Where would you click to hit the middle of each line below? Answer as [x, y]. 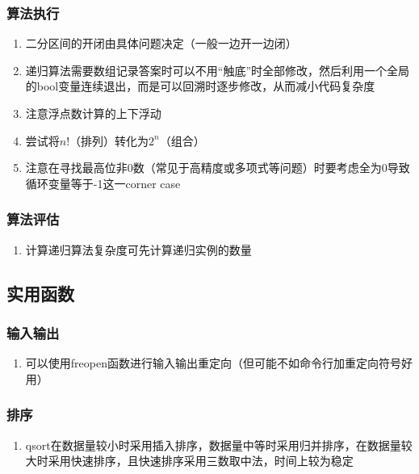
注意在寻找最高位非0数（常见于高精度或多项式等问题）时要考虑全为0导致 [218, 168]
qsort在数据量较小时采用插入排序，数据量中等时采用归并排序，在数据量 [213, 445]
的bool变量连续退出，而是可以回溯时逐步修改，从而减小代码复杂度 [200, 86]
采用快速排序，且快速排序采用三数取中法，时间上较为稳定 [201, 461]
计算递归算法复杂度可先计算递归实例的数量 [138, 249]
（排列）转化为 [109, 140]
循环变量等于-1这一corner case [103, 183]
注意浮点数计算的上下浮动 [93, 113]
